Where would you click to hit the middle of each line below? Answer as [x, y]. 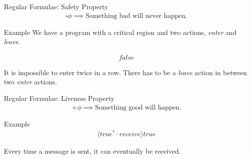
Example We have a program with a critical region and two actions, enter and [120, 32]
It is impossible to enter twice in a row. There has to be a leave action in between [125, 72]
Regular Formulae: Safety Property [56, 6]
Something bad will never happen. [136, 16]
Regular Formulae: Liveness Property [59, 98]
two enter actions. [31, 82]
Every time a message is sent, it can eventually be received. [92, 151]
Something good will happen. [138, 107]
